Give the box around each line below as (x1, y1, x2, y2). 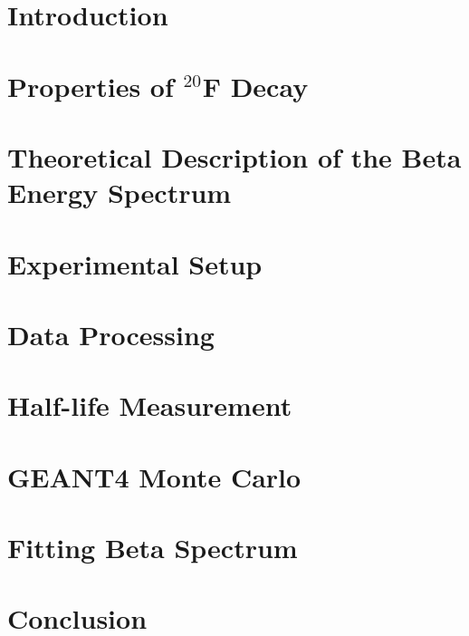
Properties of (7, 67, 174, 104)
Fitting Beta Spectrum (7, 529, 298, 565)
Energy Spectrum (7, 174, 232, 211)
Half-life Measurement (7, 387, 292, 424)
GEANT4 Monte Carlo (7, 458, 301, 495)
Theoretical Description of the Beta (7, 138, 462, 175)
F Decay (202, 67, 309, 104)
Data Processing (7, 315, 215, 352)
